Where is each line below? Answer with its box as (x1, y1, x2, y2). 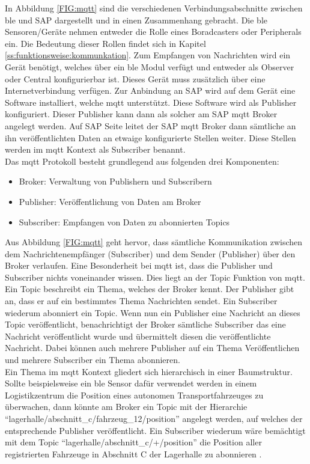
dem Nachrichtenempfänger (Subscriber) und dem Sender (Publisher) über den (5, 247, 296, 260)
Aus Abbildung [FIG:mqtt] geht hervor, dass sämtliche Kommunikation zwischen (5, 236, 303, 248)
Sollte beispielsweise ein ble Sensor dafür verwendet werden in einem (5, 377, 257, 389)
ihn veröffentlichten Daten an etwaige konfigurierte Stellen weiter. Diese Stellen (5, 131, 296, 144)
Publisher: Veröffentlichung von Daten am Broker (19, 195, 201, 207)
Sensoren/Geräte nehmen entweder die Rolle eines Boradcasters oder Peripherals (5, 25, 302, 38)
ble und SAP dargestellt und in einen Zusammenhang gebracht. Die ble (5, 13, 268, 26)
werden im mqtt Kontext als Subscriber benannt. (5, 143, 186, 156)
